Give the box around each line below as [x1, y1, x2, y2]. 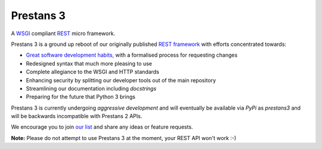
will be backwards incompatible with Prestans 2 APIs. [11, 113, 143, 120]
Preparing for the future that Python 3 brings [26, 93, 136, 101]
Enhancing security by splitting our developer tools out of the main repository [26, 76, 216, 83]
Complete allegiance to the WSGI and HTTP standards [26, 69, 159, 76]
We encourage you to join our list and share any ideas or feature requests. [11, 123, 193, 131]
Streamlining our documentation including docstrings [26, 85, 157, 92]
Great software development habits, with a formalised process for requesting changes [26, 51, 238, 59]
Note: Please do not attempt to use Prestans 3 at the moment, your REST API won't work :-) [11, 134, 237, 141]
